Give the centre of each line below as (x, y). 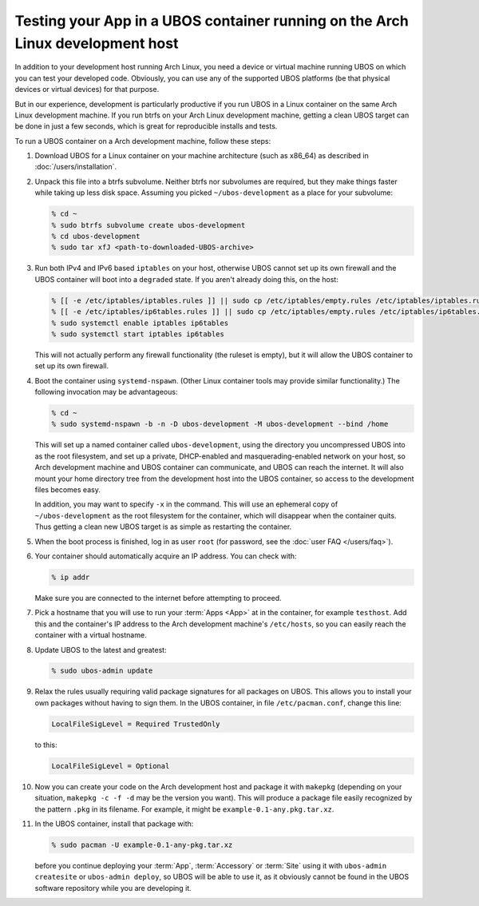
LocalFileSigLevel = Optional (111, 766)
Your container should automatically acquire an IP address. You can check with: (166, 556)
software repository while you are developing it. (113, 888)
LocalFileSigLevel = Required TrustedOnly (136, 724)
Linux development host (97, 43)
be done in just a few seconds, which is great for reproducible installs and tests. (146, 126)
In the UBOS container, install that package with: (114, 824)
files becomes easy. (68, 490)
